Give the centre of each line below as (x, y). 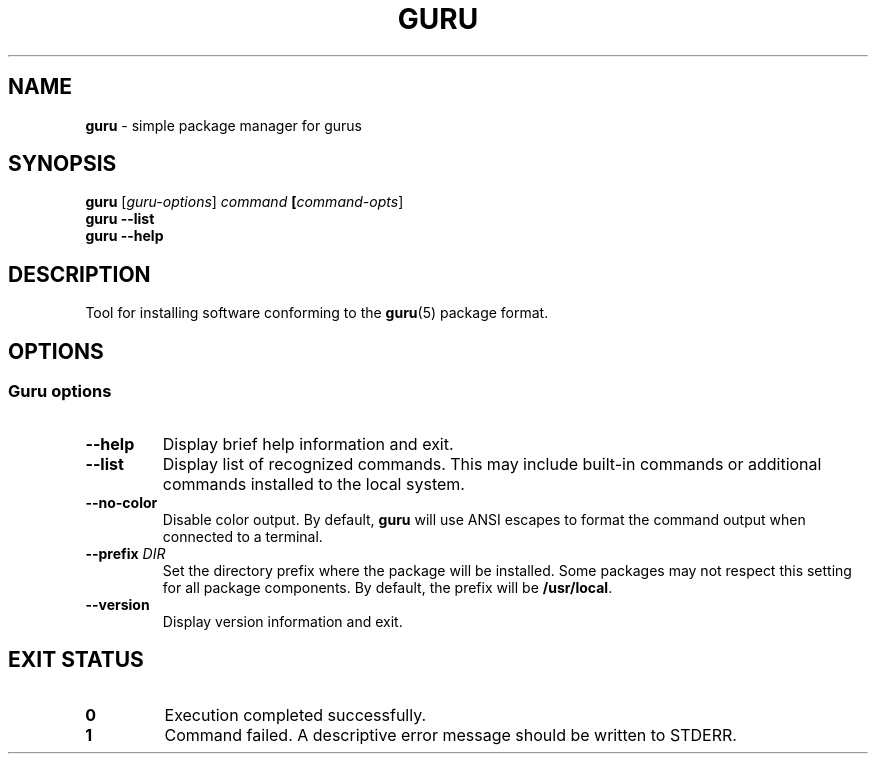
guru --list (120, 219)
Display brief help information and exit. (308, 443)
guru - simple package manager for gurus (223, 125)
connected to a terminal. (242, 536)
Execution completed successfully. (295, 715)
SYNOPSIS (62, 164)
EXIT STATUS (76, 659)
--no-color (121, 502)
